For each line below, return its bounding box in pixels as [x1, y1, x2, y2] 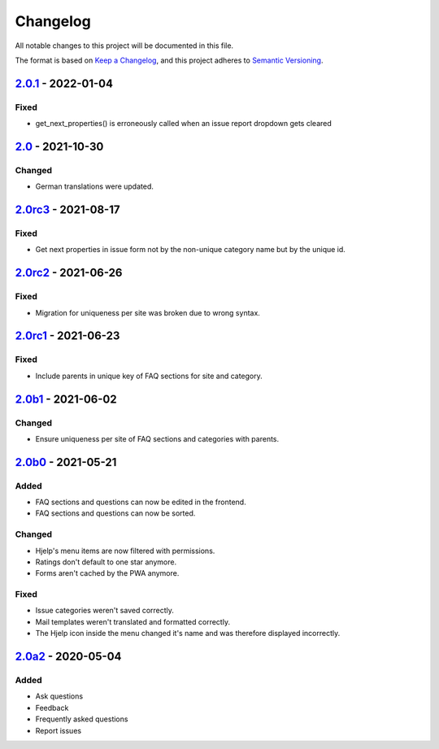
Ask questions [35, 691, 84, 701]
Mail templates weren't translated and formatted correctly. [35, 616, 231, 626]
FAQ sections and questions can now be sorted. [35, 508, 196, 518]
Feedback [35, 703, 69, 712]
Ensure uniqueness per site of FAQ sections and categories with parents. [35, 433, 280, 443]
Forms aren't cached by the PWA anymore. [35, 568, 180, 578]
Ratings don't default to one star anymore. [35, 557, 177, 567]
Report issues [35, 725, 81, 735]
